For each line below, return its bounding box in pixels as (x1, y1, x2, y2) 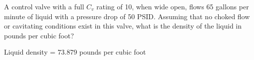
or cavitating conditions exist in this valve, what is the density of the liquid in (4, 21, 242, 31)
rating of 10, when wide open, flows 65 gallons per (96, 1, 249, 11)
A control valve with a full (4, 1, 85, 11)
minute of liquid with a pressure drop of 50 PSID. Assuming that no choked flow (4, 11, 250, 21)
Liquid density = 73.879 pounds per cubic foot (4, 47, 146, 57)
